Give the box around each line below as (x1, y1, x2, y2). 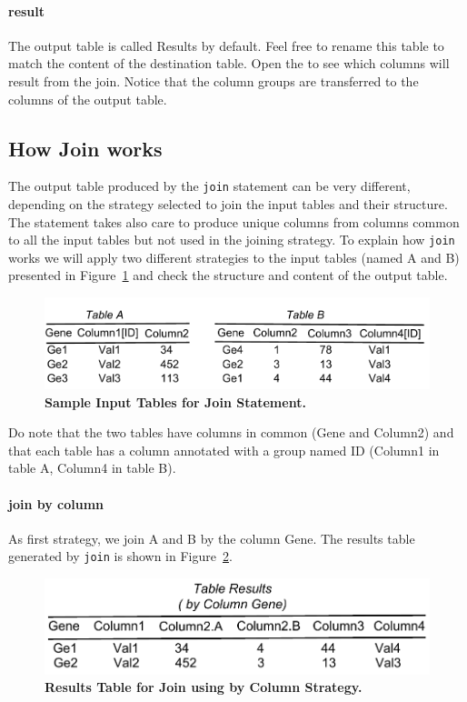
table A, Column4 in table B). (8, 458, 176, 477)
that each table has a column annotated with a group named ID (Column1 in (8, 440, 440, 459)
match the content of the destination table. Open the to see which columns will (8, 54, 450, 73)
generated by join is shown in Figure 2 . (8, 547, 233, 566)
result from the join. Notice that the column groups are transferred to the (8, 71, 419, 90)
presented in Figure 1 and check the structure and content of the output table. (8, 266, 448, 285)
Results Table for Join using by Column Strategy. (45, 677, 363, 697)
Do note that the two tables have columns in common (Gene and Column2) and (8, 423, 454, 442)
